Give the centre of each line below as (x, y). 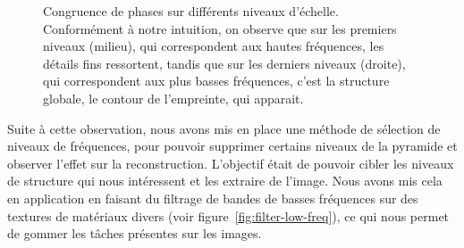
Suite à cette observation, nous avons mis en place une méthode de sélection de (224, 128)
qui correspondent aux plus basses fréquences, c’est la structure (216, 81)
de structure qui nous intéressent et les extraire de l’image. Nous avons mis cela (225, 181)
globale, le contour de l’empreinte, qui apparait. (173, 98)
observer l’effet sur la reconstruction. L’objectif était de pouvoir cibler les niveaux (231, 163)
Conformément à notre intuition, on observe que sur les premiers (220, 28)
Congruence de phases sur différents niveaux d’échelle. (191, 11)
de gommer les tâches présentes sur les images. (135, 233)
